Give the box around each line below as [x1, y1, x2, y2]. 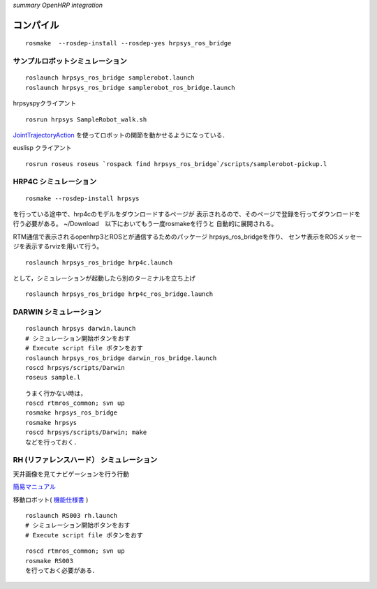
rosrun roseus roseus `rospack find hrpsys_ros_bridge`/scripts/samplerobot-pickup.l [25, 160, 327, 167]
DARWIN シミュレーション [13, 307, 102, 317]
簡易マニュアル [13, 482, 56, 491]
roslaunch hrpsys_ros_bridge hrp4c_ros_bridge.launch [25, 290, 213, 298]
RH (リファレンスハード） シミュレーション [13, 455, 158, 465]
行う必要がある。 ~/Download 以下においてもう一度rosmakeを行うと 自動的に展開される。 [13, 220, 278, 228]
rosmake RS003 [25, 557, 73, 565]
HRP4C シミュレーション [13, 177, 97, 186]
